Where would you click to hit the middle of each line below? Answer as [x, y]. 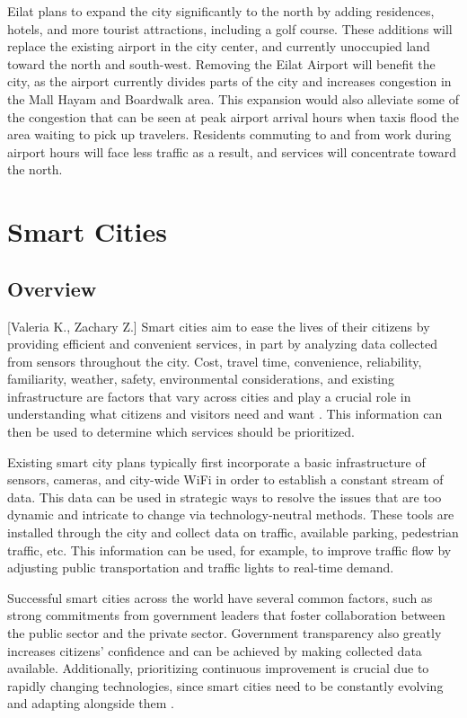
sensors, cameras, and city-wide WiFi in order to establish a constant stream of [225, 479]
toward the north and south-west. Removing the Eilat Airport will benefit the [221, 63]
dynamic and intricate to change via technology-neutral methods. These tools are [231, 514]
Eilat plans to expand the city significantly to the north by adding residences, [221, 11]
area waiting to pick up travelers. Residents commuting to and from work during [229, 134]
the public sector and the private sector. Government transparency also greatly [225, 633]
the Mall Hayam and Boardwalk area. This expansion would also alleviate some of [233, 98]
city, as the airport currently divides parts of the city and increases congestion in [229, 81]
